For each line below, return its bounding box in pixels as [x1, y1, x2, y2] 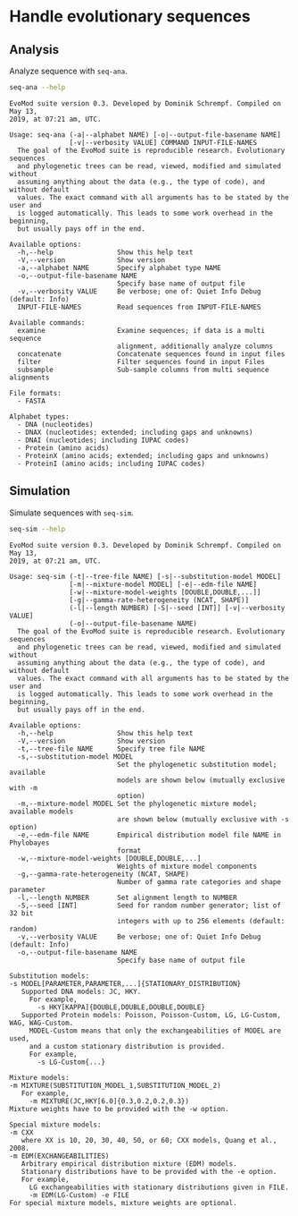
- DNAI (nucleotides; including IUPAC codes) [17, 436, 190, 445]
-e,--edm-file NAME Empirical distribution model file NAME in [17, 830, 281, 839]
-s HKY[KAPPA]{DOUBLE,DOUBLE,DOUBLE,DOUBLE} [37, 1002, 205, 1012]
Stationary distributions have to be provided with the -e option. [21, 1167, 277, 1176]
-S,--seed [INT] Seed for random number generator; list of [17, 901, 281, 910]
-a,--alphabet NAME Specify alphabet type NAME [17, 263, 221, 272]
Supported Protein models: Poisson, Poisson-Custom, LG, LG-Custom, [21, 1010, 281, 1019]
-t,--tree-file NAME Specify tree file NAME [17, 744, 205, 753]
